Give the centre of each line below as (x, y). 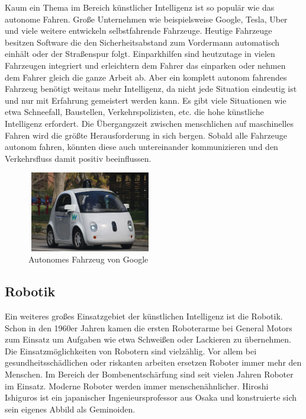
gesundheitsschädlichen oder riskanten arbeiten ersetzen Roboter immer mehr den (153, 362)
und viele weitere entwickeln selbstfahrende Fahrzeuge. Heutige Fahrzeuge (138, 31)
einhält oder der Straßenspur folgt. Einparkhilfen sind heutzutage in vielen (140, 54)
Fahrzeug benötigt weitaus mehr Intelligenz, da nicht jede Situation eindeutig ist (151, 89)
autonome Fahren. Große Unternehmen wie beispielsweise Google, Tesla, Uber (146, 19)
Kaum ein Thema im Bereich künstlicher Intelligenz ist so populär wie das (140, 7)
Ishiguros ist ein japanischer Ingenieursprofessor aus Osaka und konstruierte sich (151, 397)
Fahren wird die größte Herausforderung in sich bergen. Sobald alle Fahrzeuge (146, 135)
